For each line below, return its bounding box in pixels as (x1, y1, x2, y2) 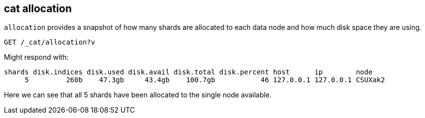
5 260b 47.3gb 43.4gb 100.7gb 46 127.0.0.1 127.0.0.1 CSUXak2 (25, 76, 385, 84)
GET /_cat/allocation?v (4, 38, 95, 47)
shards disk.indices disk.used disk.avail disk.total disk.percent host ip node (4, 68, 373, 76)
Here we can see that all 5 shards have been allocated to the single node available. (4, 91, 272, 99)
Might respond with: (4, 53, 69, 62)
